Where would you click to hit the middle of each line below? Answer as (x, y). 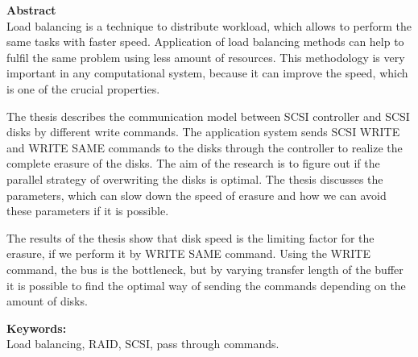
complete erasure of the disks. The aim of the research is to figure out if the (193, 163)
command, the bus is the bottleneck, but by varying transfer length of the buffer (205, 269)
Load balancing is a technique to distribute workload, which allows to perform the (209, 25)
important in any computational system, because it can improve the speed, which (207, 73)
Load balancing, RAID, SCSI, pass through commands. (143, 344)
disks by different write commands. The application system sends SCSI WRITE (203, 132)
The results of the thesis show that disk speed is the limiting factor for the (190, 237)
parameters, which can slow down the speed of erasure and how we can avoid (197, 195)
